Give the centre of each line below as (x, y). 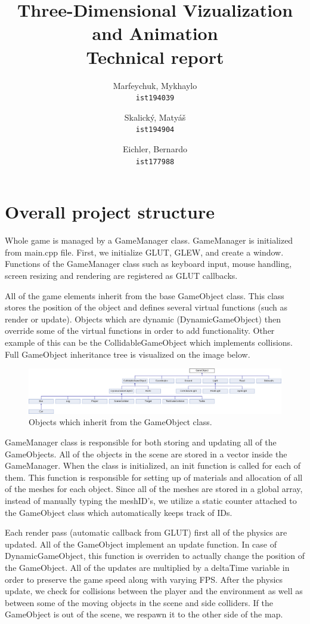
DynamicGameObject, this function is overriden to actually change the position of (155, 556)
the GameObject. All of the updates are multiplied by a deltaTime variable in (147, 568)
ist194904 (155, 130)
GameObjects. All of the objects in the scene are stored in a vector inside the (146, 454)
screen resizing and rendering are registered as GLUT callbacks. (121, 275)
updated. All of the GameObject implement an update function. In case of (141, 544)
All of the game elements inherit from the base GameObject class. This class (145, 295)
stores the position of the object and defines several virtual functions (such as (146, 307)
